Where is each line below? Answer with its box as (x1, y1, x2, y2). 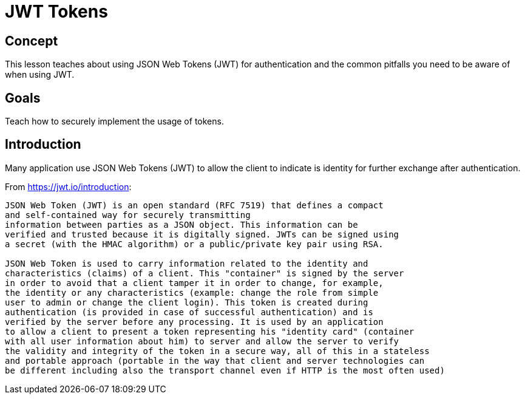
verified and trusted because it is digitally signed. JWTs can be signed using (5, 229, 399, 239)
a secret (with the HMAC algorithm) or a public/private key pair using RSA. (5, 239, 384, 249)
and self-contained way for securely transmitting (5, 210, 251, 220)
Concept (5, 33, 58, 49)
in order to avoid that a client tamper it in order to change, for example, (5, 278, 384, 288)
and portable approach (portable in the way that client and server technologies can (5, 355, 425, 366)
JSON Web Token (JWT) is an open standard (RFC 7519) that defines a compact (5, 200, 384, 210)
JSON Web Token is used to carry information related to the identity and (5, 258, 368, 268)
